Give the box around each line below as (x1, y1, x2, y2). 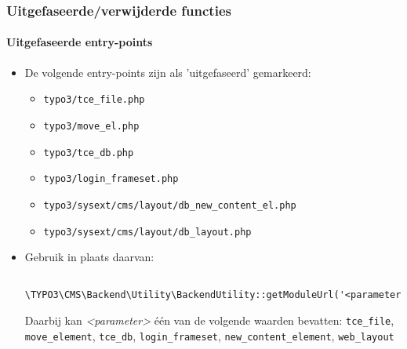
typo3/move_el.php (43, 120, 140, 132)
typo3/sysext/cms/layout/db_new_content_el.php (43, 199, 296, 211)
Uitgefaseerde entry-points (6, 34, 153, 50)
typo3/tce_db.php (43, 147, 134, 158)
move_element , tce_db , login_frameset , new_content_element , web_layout (24, 327, 394, 344)
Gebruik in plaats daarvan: (24, 249, 154, 265)
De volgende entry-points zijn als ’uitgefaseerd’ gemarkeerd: (24, 64, 311, 80)
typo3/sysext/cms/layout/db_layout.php (43, 226, 252, 238)
